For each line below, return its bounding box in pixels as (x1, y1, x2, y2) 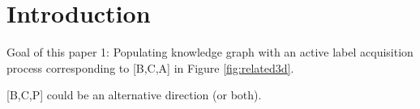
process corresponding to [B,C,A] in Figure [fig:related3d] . (6, 59, 294, 76)
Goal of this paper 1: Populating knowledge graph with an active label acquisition (6, 44, 414, 61)
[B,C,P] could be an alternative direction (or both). (6, 86, 262, 103)
